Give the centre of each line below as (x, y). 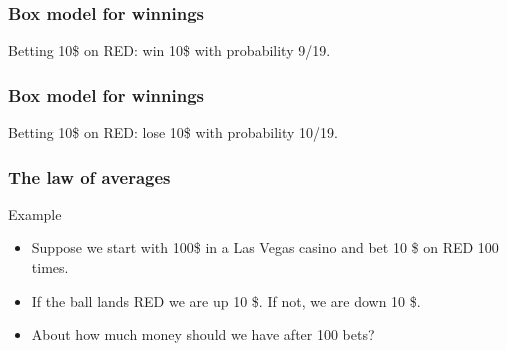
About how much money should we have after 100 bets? (203, 334)
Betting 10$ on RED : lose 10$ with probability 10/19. (173, 132)
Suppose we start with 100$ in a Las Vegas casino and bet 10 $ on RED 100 (265, 247)
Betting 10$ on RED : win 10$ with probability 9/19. (169, 50)
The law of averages (89, 176)
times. (50, 267)
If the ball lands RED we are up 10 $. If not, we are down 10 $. (226, 300)
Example (35, 213)
